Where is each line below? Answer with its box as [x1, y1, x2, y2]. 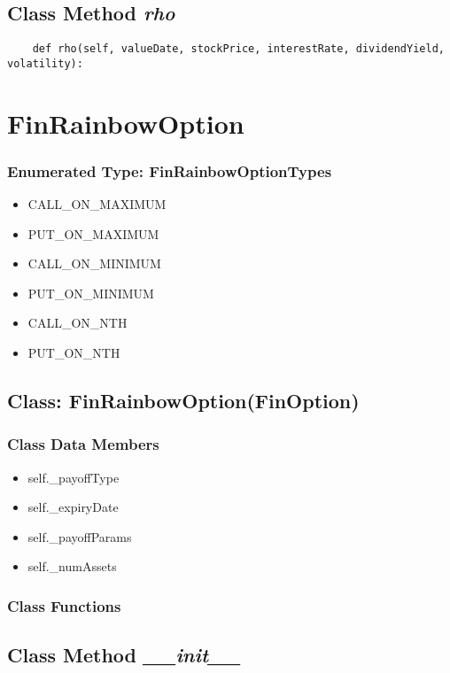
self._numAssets [27, 557, 117, 576]
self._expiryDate [27, 498, 119, 516]
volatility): [7, 57, 83, 70]
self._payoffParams [27, 527, 132, 545]
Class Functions [7, 594, 121, 616]
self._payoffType [27, 468, 120, 486]
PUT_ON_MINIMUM [27, 283, 154, 302]
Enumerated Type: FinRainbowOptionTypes [7, 159, 332, 182]
